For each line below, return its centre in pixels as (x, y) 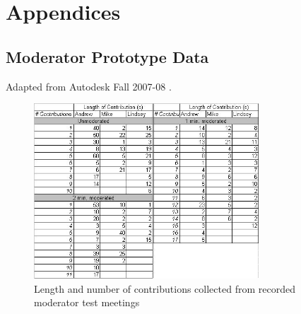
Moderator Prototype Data (107, 56)
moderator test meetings (87, 302)
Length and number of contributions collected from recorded (165, 288)
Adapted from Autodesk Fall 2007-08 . (89, 86)
